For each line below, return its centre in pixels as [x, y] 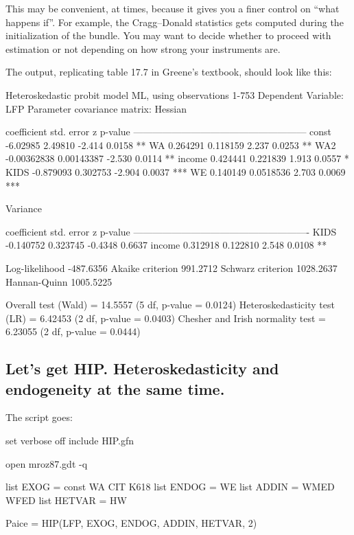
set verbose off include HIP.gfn [70, 441]
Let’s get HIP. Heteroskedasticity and [142, 368]
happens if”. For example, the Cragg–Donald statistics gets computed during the [175, 22]
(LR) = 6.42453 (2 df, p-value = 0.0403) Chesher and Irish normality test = [166, 318]
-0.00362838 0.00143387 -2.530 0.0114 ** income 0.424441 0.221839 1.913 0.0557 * [177, 158]
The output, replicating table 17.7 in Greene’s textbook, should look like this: [169, 72]
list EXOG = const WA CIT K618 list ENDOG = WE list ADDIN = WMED [170, 487]
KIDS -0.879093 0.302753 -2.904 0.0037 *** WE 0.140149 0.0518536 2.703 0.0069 [176, 171]
